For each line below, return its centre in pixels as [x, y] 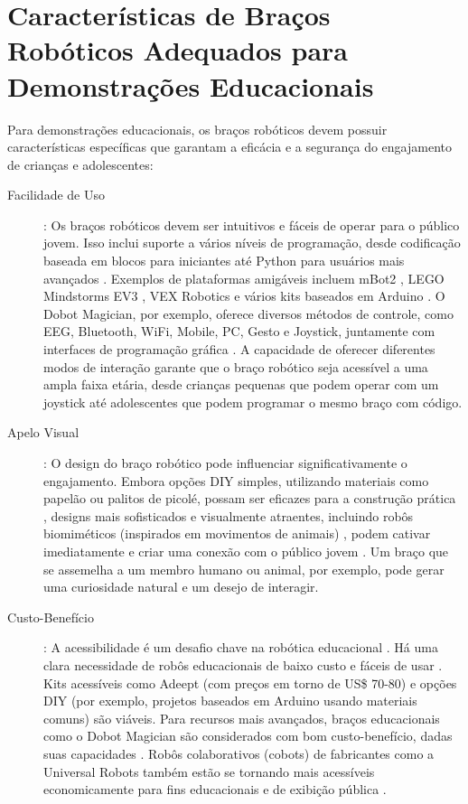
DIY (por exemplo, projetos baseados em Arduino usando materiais [230, 701]
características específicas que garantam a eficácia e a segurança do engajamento [230, 147]
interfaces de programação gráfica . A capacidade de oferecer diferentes [239, 349]
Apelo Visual [43, 432]
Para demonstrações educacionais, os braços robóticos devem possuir [197, 129]
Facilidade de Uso [56, 195]
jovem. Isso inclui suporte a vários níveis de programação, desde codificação [252, 243]
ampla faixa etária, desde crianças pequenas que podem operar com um [241, 384]
